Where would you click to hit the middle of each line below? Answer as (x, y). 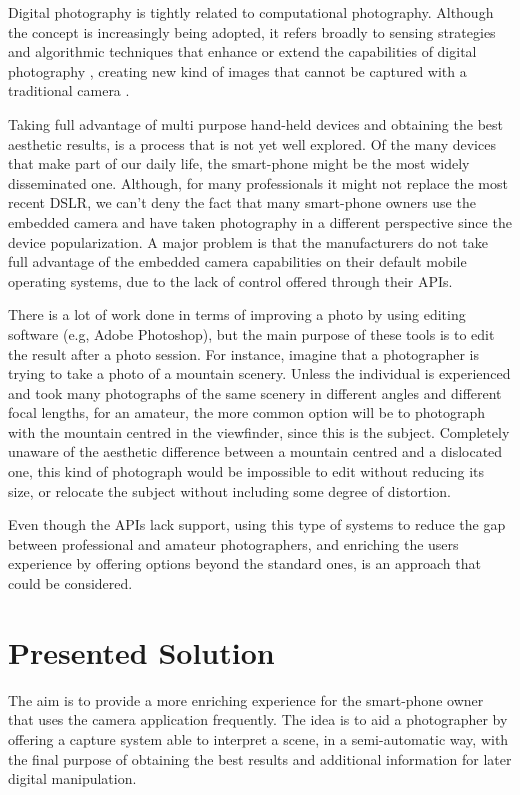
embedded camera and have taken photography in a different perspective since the (260, 221)
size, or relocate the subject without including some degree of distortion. (230, 490)
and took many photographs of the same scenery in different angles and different (255, 392)
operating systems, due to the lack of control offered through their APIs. (230, 280)
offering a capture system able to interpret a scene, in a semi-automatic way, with (258, 738)
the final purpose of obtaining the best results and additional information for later (260, 758)
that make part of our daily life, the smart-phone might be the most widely (239, 163)
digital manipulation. (72, 778)
